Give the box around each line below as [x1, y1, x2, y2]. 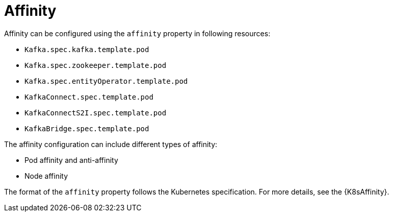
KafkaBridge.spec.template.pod [24, 124, 149, 133]
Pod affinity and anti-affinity [24, 155, 118, 164]
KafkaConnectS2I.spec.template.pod [24, 108, 167, 117]
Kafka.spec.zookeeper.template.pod [24, 61, 167, 69]
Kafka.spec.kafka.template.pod [24, 45, 149, 54]
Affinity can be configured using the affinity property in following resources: [4, 29, 271, 38]
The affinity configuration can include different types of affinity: [4, 139, 218, 149]
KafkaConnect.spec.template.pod [24, 92, 153, 101]
